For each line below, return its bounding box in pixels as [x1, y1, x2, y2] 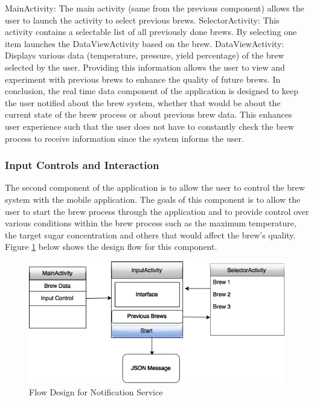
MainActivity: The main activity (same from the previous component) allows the [5, 2, 304, 14]
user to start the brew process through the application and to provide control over [5, 205, 309, 217]
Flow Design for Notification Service [29, 386, 163, 398]
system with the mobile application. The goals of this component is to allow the [5, 193, 301, 205]
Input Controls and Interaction [5, 158, 159, 173]
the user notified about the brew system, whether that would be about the [5, 96, 281, 109]
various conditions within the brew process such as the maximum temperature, [5, 217, 296, 229]
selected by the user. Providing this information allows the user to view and [5, 60, 285, 73]
